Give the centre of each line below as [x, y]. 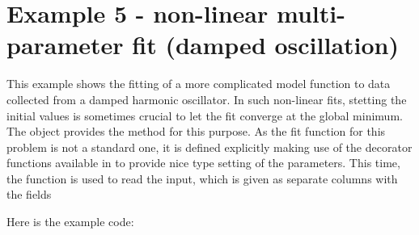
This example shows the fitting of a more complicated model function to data [199, 84]
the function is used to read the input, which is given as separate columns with [202, 178]
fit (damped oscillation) [266, 45]
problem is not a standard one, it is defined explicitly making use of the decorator [209, 147]
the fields [29, 194]
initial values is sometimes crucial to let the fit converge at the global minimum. [205, 115]
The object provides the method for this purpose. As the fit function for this [196, 131]
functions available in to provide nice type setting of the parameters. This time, [203, 163]
